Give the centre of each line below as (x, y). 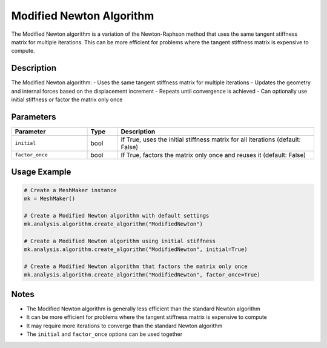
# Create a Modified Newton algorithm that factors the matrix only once (136, 266)
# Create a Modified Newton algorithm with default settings (117, 216)
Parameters (34, 117)
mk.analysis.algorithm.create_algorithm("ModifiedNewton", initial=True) (136, 249)
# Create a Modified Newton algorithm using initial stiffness (120, 241)
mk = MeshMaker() (50, 198)
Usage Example (41, 172)
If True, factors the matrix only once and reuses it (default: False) (213, 155)
